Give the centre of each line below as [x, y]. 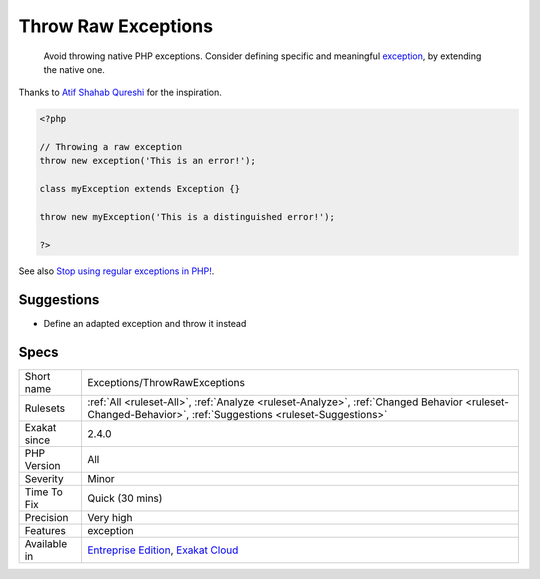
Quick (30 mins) [124, 498]
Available [46, 543]
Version [42, 465]
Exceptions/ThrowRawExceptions [165, 382]
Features [45, 530]
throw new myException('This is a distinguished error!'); [187, 217]
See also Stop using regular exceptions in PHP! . [116, 271]
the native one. [74, 69]
